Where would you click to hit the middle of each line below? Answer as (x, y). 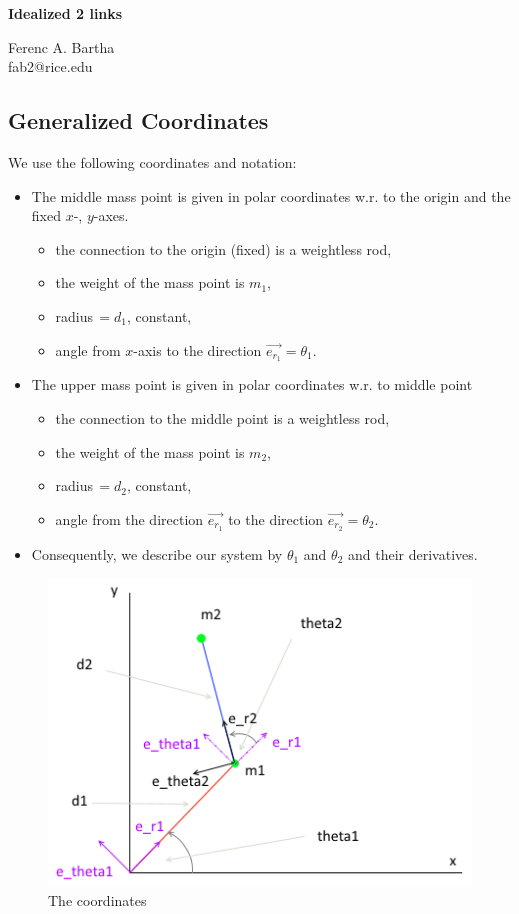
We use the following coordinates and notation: (152, 161)
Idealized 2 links (65, 13)
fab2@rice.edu (50, 66)
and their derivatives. (412, 553)
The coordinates (97, 900)
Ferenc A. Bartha (61, 46)
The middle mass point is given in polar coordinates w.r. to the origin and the (271, 195)
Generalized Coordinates (138, 120)
